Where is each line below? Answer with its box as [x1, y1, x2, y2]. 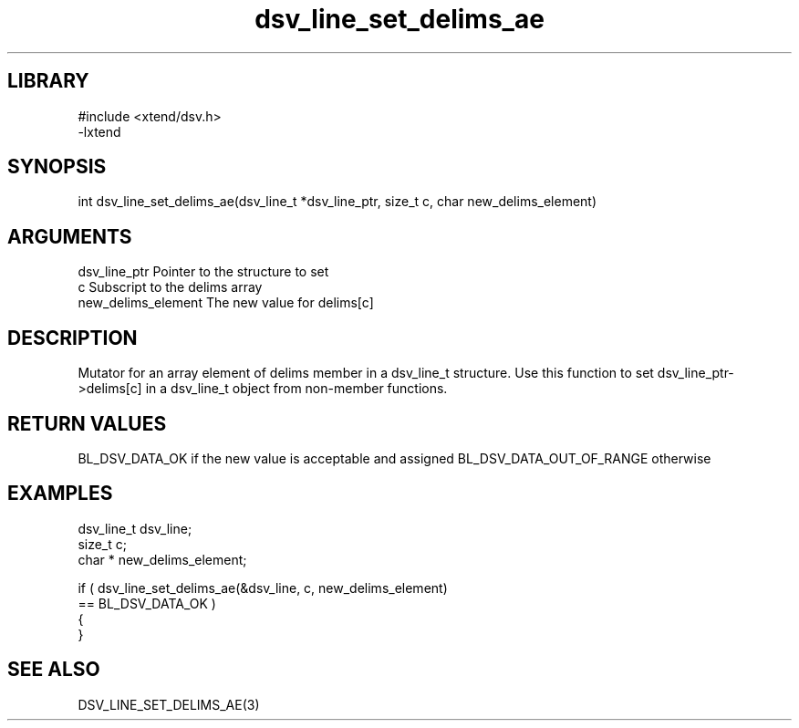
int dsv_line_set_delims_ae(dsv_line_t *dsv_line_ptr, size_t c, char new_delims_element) [78, 193, 597, 210]
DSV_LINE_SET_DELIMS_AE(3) [78, 696, 260, 712]
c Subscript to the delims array [78, 279, 263, 296]
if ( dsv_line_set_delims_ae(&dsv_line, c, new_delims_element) [78, 579, 448, 596]
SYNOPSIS [7, 155, 107, 179]
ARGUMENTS [7, 224, 132, 248]
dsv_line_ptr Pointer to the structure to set [78, 264, 329, 280]
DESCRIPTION [7, 326, 138, 349]
